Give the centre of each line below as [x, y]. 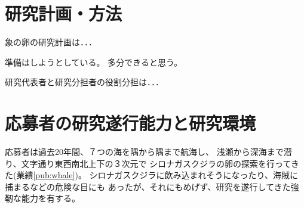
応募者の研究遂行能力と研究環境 [130, 123]
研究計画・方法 [64, 13]
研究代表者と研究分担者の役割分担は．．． [84, 82]
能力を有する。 [50, 198]
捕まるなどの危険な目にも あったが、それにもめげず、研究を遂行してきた [148, 186]
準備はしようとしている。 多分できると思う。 [94, 62]
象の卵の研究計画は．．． [51, 42]
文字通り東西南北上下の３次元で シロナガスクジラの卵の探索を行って [156, 163]
